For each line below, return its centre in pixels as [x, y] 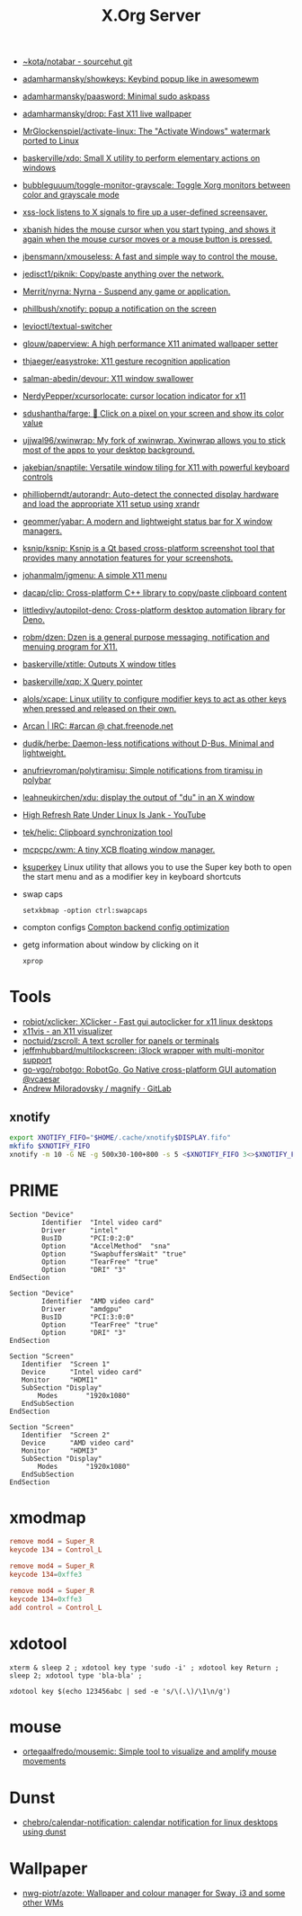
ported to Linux [50, 141]
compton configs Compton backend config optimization [126, 927]
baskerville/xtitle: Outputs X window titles [99, 664]
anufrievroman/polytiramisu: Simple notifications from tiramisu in [142, 771]
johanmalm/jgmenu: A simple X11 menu [95, 576]
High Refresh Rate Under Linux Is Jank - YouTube [114, 815]
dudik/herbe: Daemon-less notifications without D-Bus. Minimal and [148, 744]
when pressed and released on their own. [99, 709]
